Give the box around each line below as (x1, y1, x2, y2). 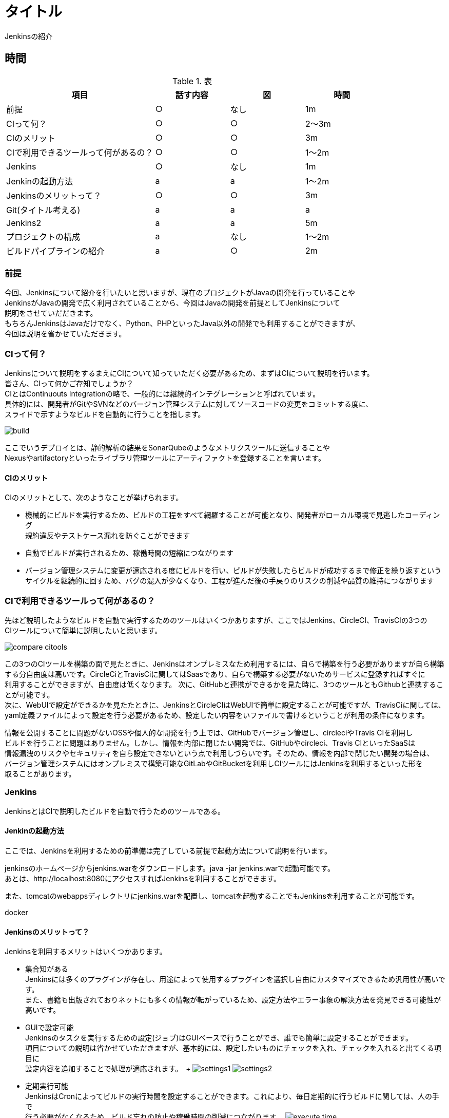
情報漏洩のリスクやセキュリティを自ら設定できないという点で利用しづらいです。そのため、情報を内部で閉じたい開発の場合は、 (5, 749, 434, 758)
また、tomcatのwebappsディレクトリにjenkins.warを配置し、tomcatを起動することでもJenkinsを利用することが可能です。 (5, 892, 419, 901)
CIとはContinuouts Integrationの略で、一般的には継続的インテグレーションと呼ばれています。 (5, 389, 320, 399)
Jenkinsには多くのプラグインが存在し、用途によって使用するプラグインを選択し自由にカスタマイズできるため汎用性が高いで (25, 975, 445, 984)
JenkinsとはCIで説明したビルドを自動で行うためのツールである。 (5, 806, 225, 816)
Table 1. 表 (172, 75, 212, 86)
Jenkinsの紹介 (5, 31, 53, 41)
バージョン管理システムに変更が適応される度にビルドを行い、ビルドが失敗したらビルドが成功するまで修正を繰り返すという (25, 566, 442, 575)
